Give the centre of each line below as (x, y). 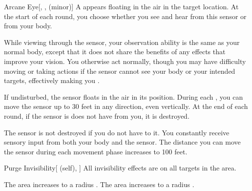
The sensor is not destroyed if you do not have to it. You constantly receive (117, 132)
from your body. (28, 26)
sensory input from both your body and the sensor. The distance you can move (122, 142)
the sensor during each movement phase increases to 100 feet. (96, 151)
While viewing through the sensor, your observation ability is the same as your (122, 42)
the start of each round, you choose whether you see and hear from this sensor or (125, 16)
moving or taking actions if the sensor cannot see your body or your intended (120, 71)
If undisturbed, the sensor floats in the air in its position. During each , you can (124, 96)
